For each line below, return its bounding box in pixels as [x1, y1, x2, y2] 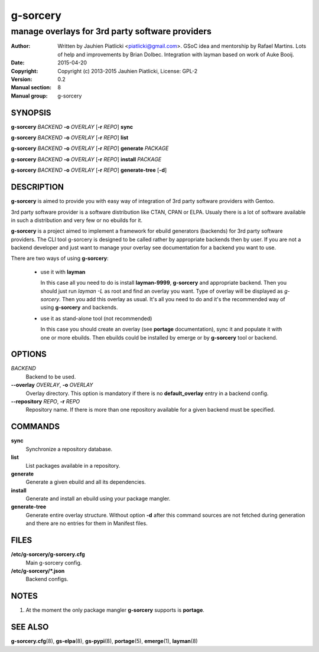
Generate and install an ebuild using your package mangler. [25, 495, 171, 502]
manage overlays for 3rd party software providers [11, 26, 212, 37]
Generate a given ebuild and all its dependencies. [25, 478, 146, 485]
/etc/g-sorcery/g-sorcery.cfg [11, 551, 85, 558]
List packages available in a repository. [25, 462, 121, 469]
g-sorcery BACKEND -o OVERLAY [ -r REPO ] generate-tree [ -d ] [11, 167, 167, 174]
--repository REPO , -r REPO [11, 398, 80, 405]
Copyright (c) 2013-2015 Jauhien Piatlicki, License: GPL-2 [57, 67, 198, 74]
